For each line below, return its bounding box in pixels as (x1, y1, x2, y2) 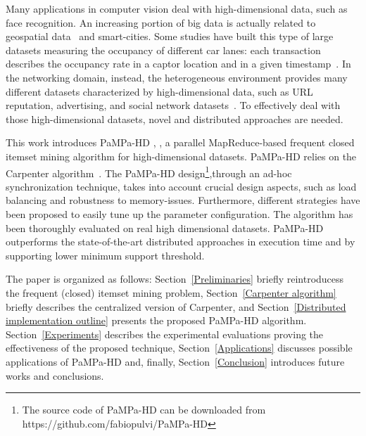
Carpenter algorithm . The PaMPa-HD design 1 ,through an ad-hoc (6, 163, 292, 180)
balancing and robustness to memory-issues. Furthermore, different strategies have (6, 193, 360, 207)
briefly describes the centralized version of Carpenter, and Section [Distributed (6, 299, 346, 314)
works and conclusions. (6, 368, 104, 383)
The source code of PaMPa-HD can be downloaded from (22, 402, 266, 417)
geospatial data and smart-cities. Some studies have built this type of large (6, 29, 334, 44)
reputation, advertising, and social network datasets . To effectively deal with (6, 98, 341, 113)
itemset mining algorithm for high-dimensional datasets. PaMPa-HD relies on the (6, 148, 357, 163)
